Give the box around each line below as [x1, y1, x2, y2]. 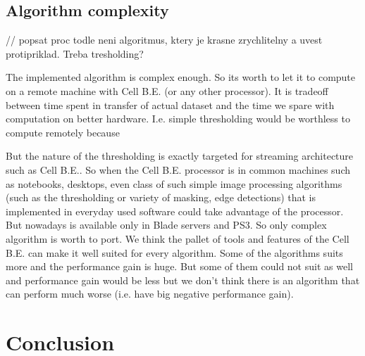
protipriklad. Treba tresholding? [6, 46, 144, 61]
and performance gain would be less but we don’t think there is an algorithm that [6, 272, 360, 287]
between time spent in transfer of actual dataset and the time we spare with [6, 97, 335, 112]
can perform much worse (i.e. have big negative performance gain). [6, 286, 294, 301]
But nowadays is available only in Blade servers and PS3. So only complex [6, 217, 327, 232]
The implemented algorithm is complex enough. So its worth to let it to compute [6, 70, 356, 84]
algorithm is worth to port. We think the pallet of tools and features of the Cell [6, 231, 349, 246]
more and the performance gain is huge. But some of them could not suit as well [6, 259, 353, 274]
